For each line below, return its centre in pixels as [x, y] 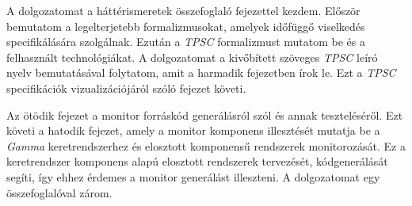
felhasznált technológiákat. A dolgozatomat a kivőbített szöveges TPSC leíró [192, 57]
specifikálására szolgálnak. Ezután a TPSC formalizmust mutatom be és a [186, 42]
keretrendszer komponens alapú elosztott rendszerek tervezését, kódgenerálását [197, 161]
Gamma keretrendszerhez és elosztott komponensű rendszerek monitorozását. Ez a [206, 145]
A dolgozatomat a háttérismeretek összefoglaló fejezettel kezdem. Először [183, 10]
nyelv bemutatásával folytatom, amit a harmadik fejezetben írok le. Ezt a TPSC [201, 72]
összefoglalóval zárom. [59, 192]
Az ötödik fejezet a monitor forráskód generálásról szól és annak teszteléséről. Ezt [205, 114]
